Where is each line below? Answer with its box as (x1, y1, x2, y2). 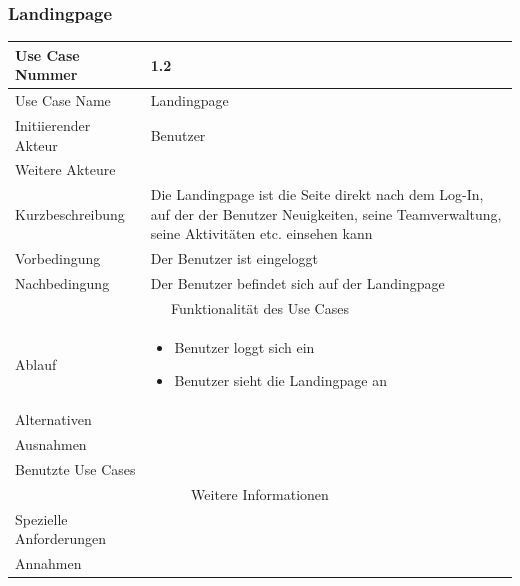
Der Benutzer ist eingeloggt (150, 248, 319, 269)
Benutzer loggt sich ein (174, 336, 315, 357)
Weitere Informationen (191, 483, 329, 504)
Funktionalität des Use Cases (171, 298, 349, 318)
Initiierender (15, 115, 91, 135)
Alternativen (15, 409, 92, 430)
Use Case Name (15, 90, 111, 111)
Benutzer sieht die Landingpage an (174, 370, 387, 391)
